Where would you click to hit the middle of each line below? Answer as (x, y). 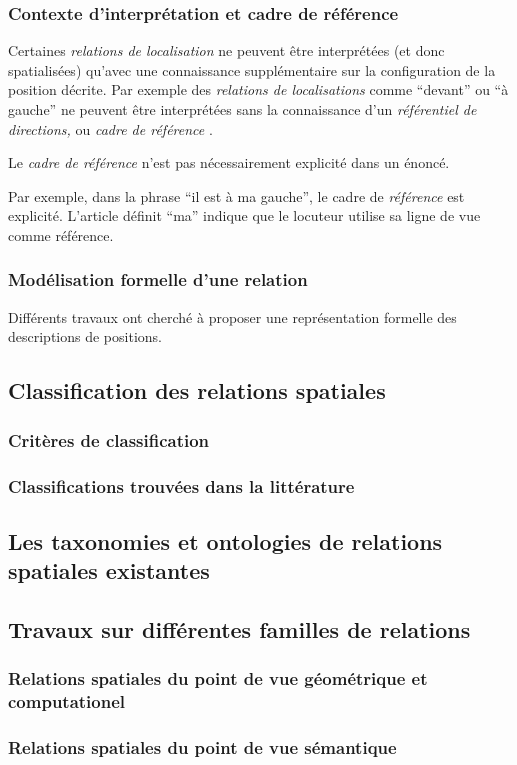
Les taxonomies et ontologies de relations (225, 540)
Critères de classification (109, 439)
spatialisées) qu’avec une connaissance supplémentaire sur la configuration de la (252, 69)
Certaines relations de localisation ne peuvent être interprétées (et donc (226, 50)
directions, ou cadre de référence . (110, 128)
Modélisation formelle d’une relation (158, 279)
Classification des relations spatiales (197, 390)
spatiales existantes (109, 570)
